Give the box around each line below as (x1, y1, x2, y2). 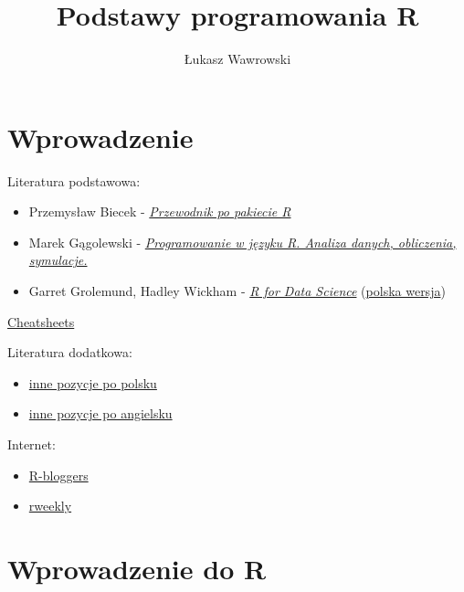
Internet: (7, 435, 56, 453)
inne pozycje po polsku (28, 373, 157, 392)
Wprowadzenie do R (7, 549, 267, 587)
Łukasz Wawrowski (184, 49, 291, 69)
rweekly (28, 496, 72, 515)
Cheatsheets (7, 312, 75, 331)
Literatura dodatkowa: (7, 343, 132, 362)
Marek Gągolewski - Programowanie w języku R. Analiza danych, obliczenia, (28, 232, 457, 251)
